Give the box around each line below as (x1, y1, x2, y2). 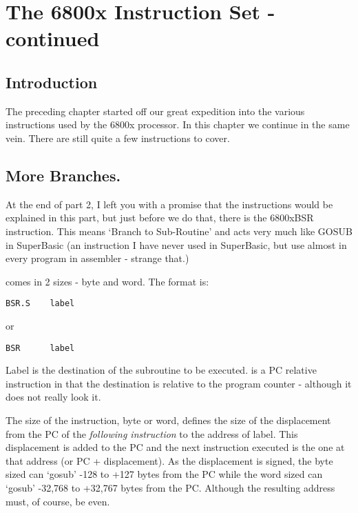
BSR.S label (6, 299, 75, 309)
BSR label (6, 343, 75, 353)
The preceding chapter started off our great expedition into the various (6, 103, 305, 118)
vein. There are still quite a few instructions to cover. (6, 130, 230, 145)
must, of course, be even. (6, 494, 110, 508)
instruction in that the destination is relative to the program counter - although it (6, 376, 352, 390)
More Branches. (6, 164, 121, 185)
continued (6, 24, 100, 52)
